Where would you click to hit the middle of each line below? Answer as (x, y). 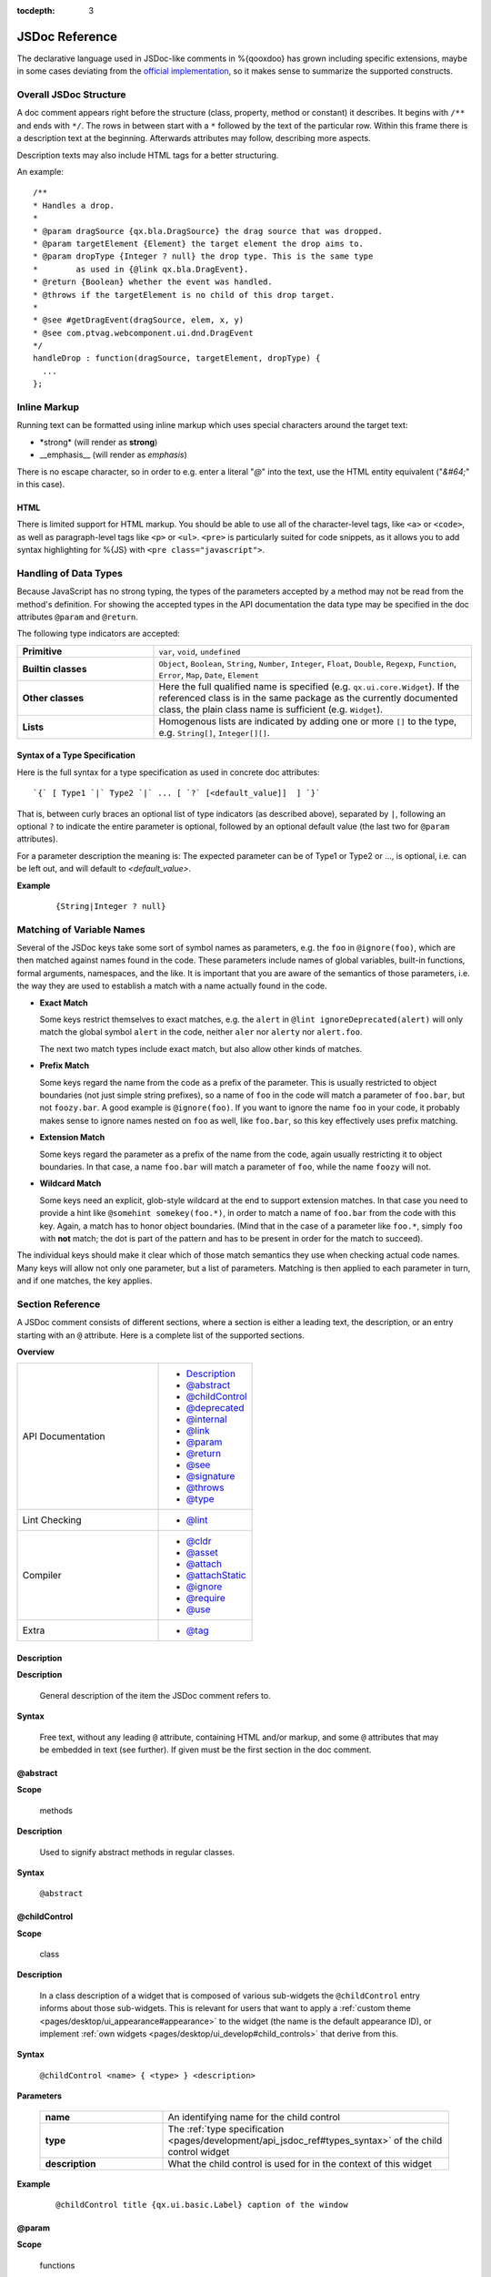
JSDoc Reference (67, 36)
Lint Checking (52, 1520)
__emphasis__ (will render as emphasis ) (114, 454)
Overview (35, 1352)
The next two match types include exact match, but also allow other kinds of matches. (201, 1048)
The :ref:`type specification (226, 2129)
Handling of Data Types (70, 573)
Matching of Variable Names (81, 929)
